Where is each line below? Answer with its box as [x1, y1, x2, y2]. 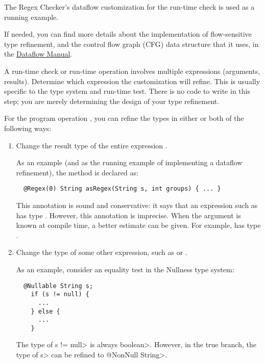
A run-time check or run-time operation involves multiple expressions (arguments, [4, 65, 260, 76]
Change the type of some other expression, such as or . [16, 247, 187, 257]
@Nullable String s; [23, 282, 93, 290]
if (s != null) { [31, 291, 89, 298]
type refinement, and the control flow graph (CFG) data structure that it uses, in [4, 38, 259, 49]
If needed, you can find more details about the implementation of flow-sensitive [4, 29, 252, 39]
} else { [31, 307, 60, 315]
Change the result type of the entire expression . [16, 140, 167, 150]
